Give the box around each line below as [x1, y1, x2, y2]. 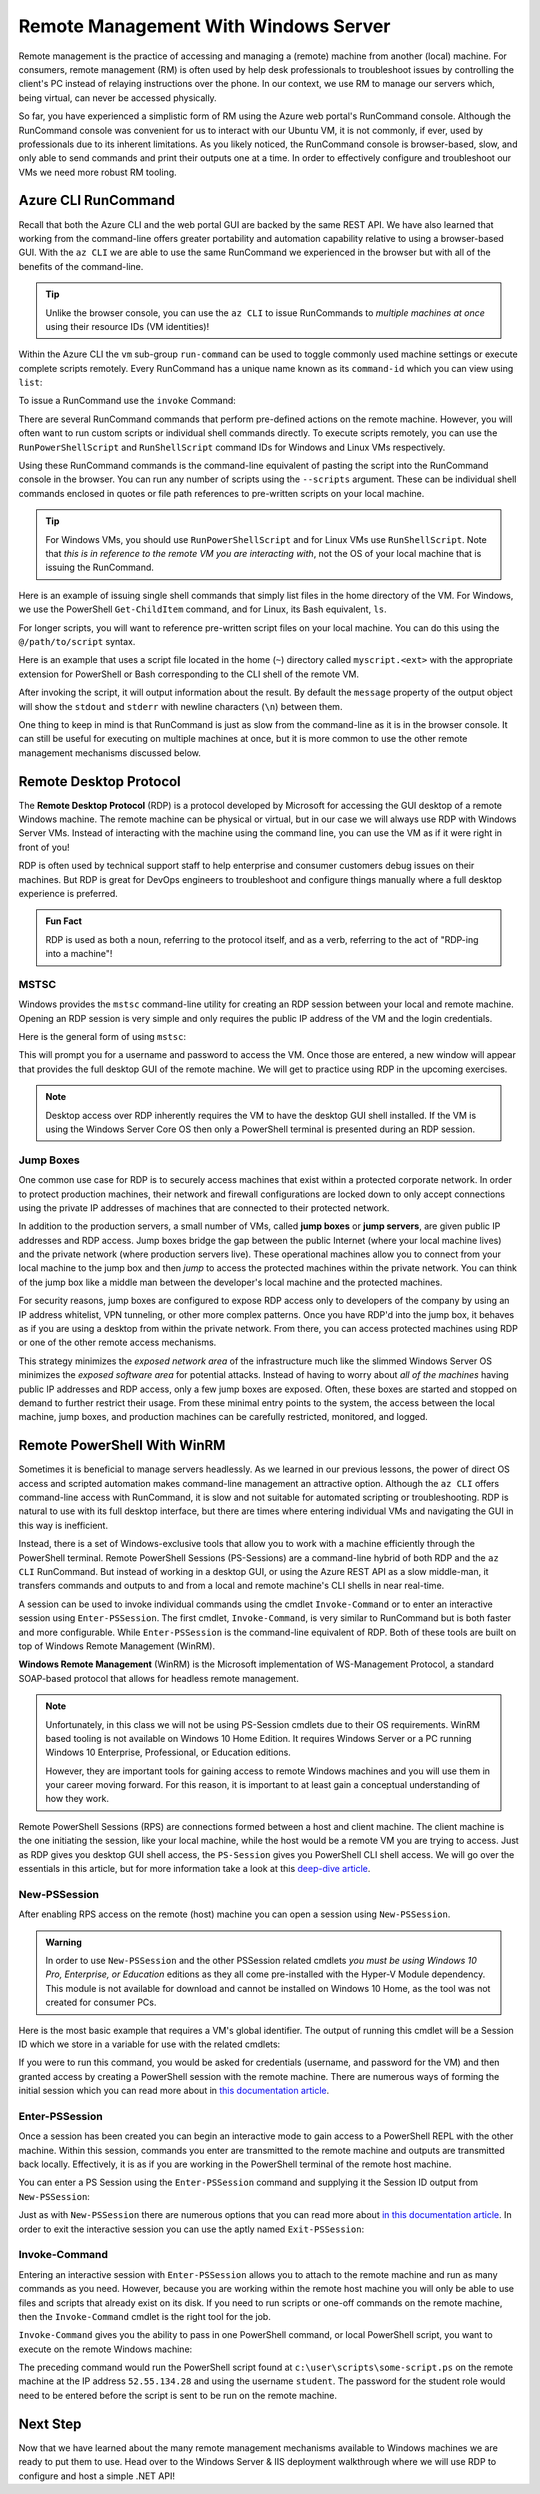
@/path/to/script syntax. [18, 635, 136, 647]
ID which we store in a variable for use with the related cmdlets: [18, 2038, 281, 2050]
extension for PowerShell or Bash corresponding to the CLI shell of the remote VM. [18, 668, 360, 680]
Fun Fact [45, 915, 82, 927]
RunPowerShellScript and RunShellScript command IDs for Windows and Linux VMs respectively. [18, 441, 446, 453]
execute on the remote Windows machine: [18, 2343, 193, 2355]
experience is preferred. [18, 887, 119, 899]
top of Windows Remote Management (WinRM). [18, 1640, 215, 1652]
